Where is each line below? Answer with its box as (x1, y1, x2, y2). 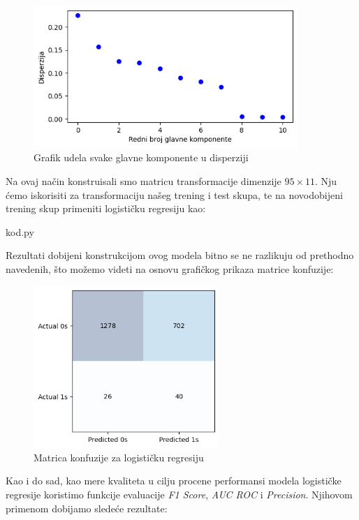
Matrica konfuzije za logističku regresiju (34, 450, 204, 464)
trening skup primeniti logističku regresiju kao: (6, 201, 206, 216)
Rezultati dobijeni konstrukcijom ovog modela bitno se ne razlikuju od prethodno (6, 248, 354, 262)
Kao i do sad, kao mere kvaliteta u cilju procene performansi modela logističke (6, 473, 342, 488)
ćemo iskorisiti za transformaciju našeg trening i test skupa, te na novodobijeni (6, 187, 343, 202)
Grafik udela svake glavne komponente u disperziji (34, 150, 249, 165)
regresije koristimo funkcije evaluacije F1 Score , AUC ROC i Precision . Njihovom (6, 486, 353, 501)
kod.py (6, 224, 34, 239)
